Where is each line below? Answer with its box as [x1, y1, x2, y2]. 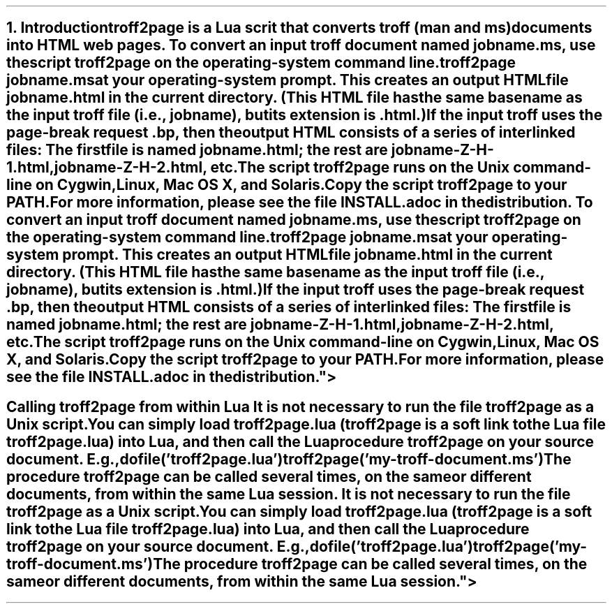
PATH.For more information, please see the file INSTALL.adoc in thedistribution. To [6, 193, 593, 212]
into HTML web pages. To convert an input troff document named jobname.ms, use [6, 36, 596, 54]
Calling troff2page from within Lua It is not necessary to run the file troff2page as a [6, 397, 595, 416]
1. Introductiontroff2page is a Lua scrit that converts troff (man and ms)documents [6, 19, 592, 37]
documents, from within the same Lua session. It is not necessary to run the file [6, 485, 571, 503]
